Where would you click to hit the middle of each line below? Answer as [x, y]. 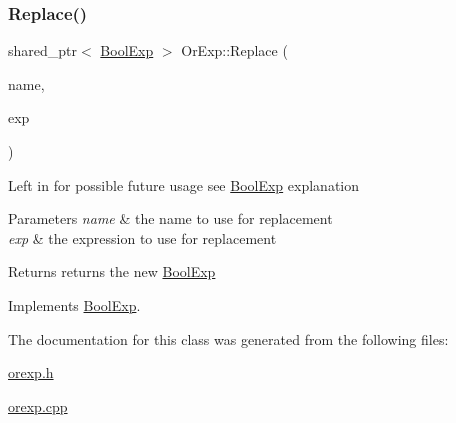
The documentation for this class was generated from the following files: [228, 338]
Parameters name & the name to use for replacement [170, 218]
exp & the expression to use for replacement [142, 237]
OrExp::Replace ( [234, 50]
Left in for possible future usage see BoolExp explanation [184, 184]
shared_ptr [43, 50]
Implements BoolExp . [74, 304]
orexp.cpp [38, 405]
